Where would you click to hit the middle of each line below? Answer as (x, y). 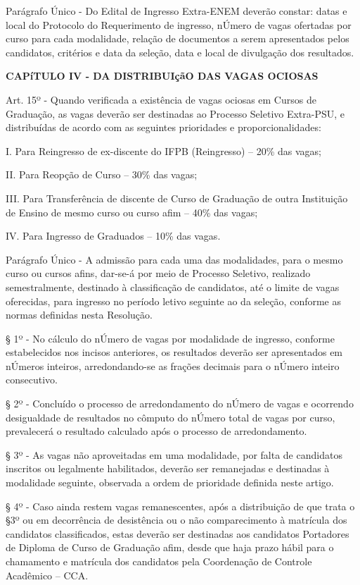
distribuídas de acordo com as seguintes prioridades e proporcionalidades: (163, 127)
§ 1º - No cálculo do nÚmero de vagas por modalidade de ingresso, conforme (170, 338)
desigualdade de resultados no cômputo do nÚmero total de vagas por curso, (171, 417)
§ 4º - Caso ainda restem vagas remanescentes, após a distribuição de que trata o (180, 506)
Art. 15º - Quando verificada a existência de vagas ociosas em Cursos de (161, 99)
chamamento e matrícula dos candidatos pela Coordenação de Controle (159, 561)
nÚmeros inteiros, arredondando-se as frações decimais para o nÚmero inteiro (173, 365)
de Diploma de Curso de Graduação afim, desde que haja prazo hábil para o (170, 547)
